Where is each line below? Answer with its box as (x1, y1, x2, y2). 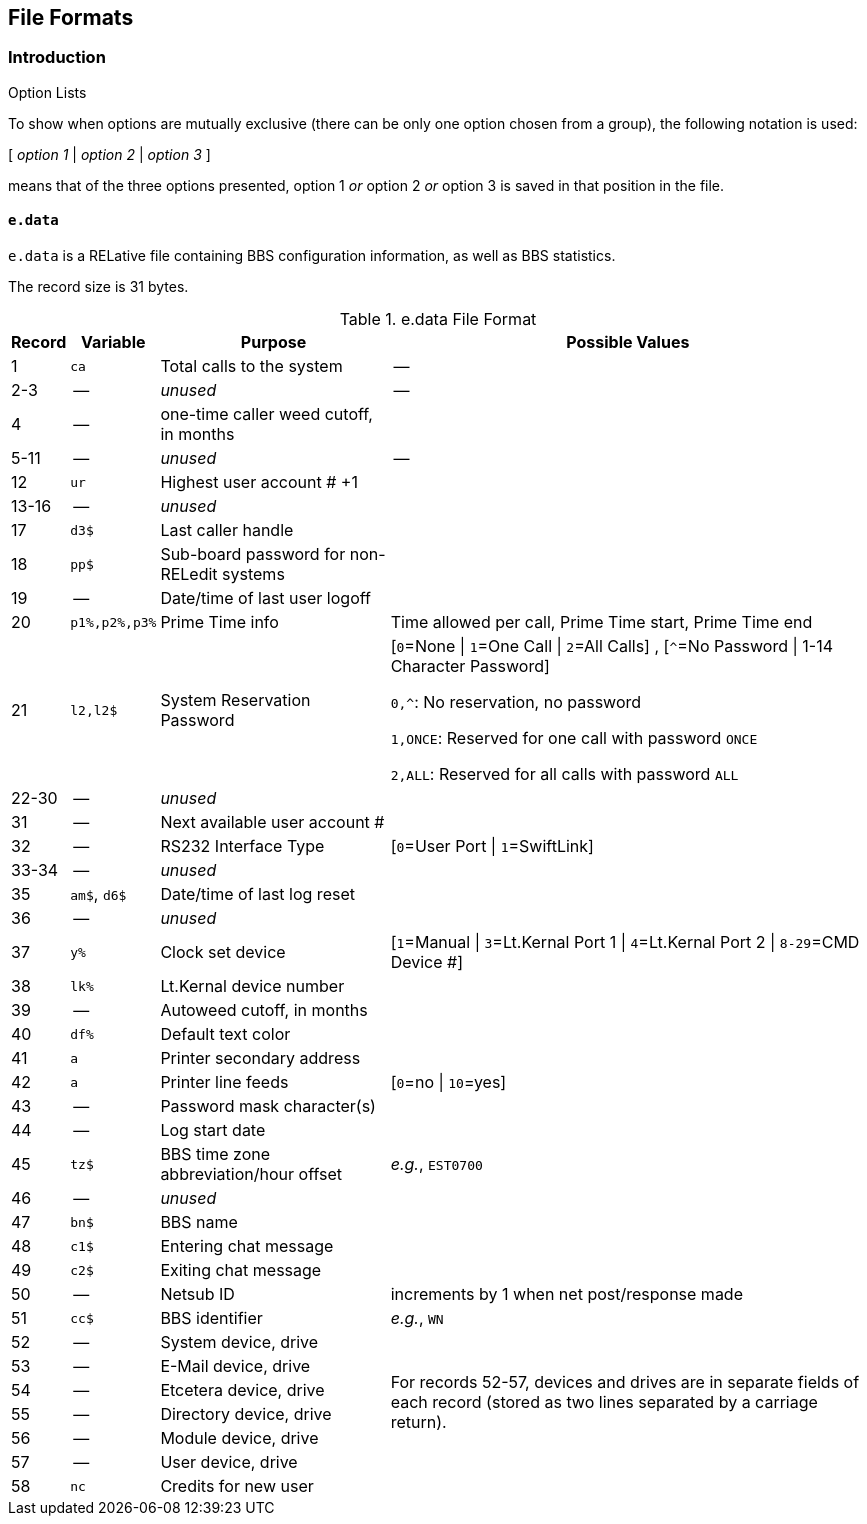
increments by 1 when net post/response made (390, 1284, 743, 1305)
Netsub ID (160, 1284, 235, 1305)
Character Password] (390, 656, 550, 677)
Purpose (240, 332, 307, 353)
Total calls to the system (160, 356, 343, 377)
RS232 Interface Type (160, 836, 325, 857)
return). (390, 1412, 447, 1433)
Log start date (160, 1120, 266, 1141)
